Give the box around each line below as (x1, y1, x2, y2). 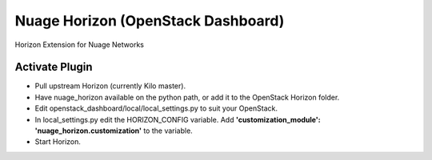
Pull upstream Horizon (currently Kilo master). (34, 81, 186, 91)
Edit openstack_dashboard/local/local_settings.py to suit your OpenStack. (34, 103, 278, 113)
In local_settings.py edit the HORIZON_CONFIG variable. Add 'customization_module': (34, 115, 322, 124)
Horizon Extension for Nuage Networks (14, 40, 144, 49)
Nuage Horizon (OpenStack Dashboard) (14, 12, 285, 29)
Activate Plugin (14, 60, 93, 74)
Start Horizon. (34, 137, 82, 146)
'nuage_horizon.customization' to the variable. (34, 126, 194, 135)
